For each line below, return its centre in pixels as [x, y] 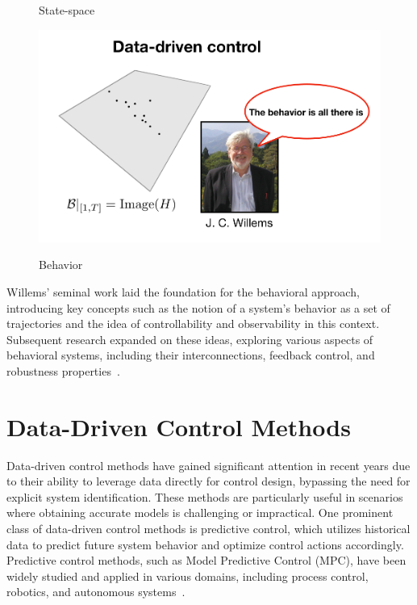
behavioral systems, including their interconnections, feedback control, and [191, 355]
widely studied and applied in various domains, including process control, [188, 576]
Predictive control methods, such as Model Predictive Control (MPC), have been [206, 560]
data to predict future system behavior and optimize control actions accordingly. [205, 544]
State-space [67, 10]
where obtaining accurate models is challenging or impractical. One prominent [200, 513]
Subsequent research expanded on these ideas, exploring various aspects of [190, 339]
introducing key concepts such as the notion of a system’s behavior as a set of [198, 307]
